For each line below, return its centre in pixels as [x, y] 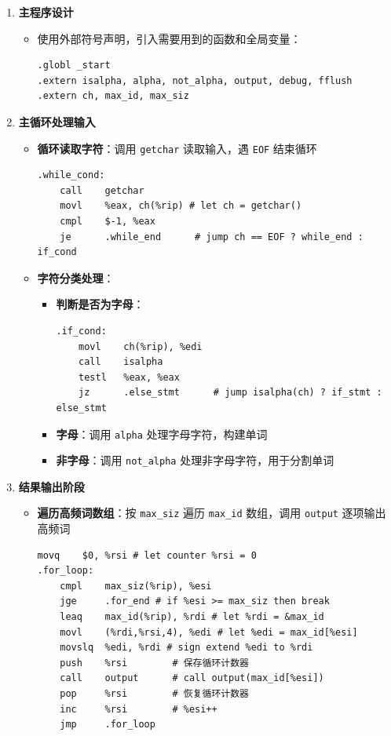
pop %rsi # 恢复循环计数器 [154, 694]
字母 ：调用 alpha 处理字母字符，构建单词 [162, 434]
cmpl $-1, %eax [108, 221]
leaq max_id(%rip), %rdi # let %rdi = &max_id [192, 617]
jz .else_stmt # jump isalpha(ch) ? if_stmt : [230, 393]
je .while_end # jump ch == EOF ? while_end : [212, 237]
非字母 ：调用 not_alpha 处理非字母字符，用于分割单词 [195, 460]
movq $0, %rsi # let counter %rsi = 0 [147, 555]
